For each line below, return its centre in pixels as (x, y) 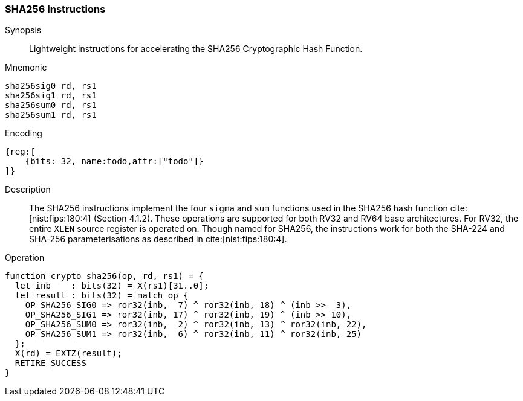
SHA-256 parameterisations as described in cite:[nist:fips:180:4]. (158, 239)
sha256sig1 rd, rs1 (51, 96)
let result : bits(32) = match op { (102, 296)
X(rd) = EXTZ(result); (68, 354)
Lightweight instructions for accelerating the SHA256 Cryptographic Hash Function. (196, 49)
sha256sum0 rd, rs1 (51, 105)
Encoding (24, 133)
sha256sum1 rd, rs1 (51, 115)
